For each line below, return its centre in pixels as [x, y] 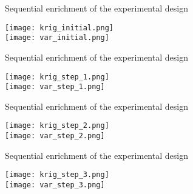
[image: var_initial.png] [57, 38]
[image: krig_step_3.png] [57, 175]
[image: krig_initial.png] [59, 28]
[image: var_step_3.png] [55, 185]
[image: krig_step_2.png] [57, 126]
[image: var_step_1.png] [55, 87]
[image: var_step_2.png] [55, 136]
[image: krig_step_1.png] [57, 77]
